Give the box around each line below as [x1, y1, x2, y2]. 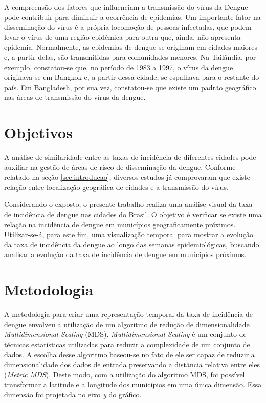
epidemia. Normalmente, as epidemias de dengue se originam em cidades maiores [4, 41, 258, 52]
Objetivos [4, 122, 73, 143]
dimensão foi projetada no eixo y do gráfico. [4, 389, 142, 399]
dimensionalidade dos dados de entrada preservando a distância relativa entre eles [4, 359, 260, 370]
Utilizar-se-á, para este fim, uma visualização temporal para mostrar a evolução [4, 229, 254, 240]
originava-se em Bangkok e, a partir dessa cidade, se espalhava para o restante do [4, 72, 259, 82]
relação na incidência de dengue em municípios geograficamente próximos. [4, 219, 236, 229]
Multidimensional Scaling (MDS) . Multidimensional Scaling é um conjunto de [4, 329, 247, 340]
